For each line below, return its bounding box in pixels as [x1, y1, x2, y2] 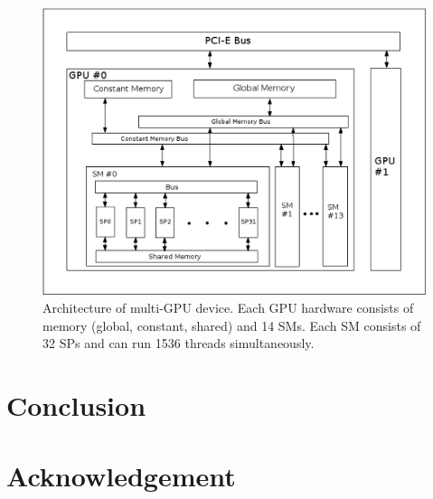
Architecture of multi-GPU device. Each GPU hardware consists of [42, 298, 414, 316]
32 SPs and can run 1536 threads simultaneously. [42, 334, 315, 353]
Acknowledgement [6, 457, 236, 494]
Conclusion [6, 386, 146, 423]
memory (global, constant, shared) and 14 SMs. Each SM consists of [42, 315, 421, 334]
